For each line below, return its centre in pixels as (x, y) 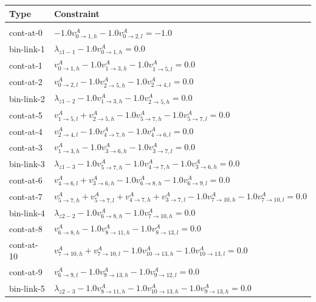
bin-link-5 (27, 288)
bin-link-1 (27, 48)
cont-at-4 (26, 131)
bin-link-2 (27, 98)
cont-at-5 (26, 115)
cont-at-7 (26, 196)
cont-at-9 (26, 272)
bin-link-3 (27, 164)
